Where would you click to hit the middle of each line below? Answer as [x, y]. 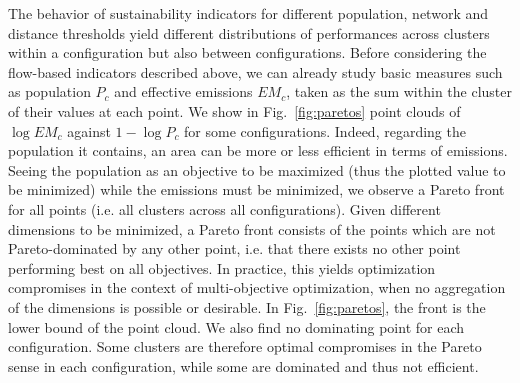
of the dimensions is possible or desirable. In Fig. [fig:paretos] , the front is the [247, 306]
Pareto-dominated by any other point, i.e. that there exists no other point [234, 248]
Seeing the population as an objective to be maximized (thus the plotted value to [257, 169]
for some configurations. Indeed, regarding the [325, 130]
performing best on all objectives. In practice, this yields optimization [222, 267]
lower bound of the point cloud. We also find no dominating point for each [236, 326]
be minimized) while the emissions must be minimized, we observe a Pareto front [256, 189]
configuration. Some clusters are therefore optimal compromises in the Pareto [245, 346]
